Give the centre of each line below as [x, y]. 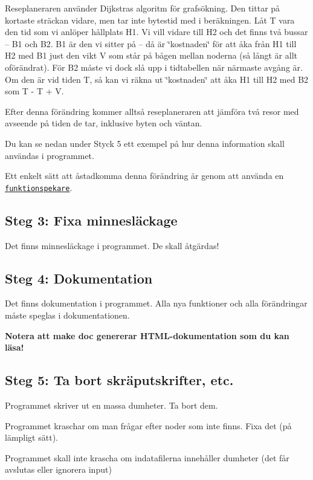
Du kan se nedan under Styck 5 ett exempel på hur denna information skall [145, 143]
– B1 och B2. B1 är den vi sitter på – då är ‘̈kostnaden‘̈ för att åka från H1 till [151, 43]
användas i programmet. [50, 155]
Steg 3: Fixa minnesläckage [91, 220]
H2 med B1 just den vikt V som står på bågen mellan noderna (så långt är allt [151, 55]
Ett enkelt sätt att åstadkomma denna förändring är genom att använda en [144, 176]
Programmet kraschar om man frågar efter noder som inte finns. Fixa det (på [148, 425]
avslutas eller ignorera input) [58, 469]
